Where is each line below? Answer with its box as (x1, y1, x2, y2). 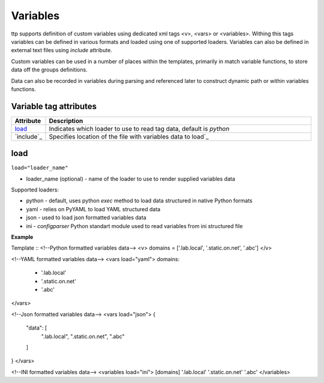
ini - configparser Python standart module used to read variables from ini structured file (26, 222, 243, 229)
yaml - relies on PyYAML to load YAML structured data (26, 205, 161, 213)
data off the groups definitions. (11, 66, 88, 73)
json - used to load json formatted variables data (26, 214, 146, 222)
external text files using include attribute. (11, 47, 112, 54)
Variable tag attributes (11, 101, 97, 111)
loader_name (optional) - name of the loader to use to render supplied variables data (26, 175, 235, 182)
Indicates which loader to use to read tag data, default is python (49, 124, 230, 133)
